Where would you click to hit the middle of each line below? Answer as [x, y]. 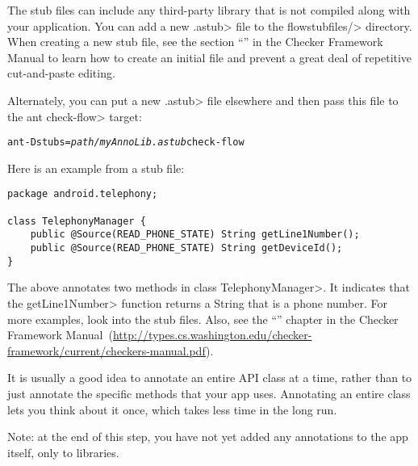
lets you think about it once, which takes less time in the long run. [172, 409]
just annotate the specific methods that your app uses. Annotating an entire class [209, 393]
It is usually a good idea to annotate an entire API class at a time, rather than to [210, 378]
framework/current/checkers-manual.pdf [107, 350]
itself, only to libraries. [63, 452]
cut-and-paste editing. [61, 73]
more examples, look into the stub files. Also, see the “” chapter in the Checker [203, 319]
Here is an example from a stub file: [96, 168]
